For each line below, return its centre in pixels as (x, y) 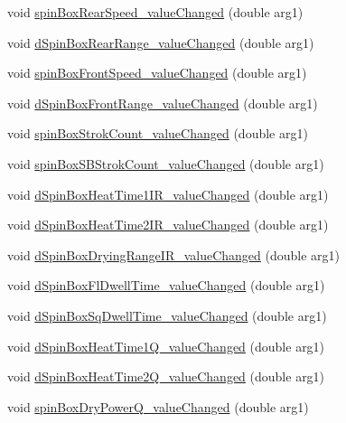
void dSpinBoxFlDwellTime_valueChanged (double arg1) (166, 285)
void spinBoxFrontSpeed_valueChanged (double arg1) (157, 73)
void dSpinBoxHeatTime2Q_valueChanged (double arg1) (166, 376)
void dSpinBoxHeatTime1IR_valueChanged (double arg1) (168, 194)
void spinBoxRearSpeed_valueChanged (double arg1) (155, 12)
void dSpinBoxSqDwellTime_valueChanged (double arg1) (167, 315)
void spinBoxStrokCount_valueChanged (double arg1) (158, 133)
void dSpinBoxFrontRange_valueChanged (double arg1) (163, 103)
